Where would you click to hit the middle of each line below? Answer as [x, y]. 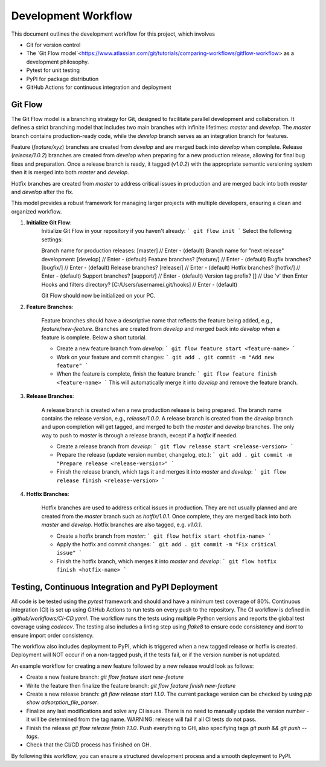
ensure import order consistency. [52, 635]
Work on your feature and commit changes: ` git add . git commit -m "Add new [165, 357]
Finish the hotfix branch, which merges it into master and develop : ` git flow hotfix [167, 561]
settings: [52, 240]
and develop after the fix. [42, 192]
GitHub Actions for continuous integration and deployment [99, 87]
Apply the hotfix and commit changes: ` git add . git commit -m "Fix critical [167, 544]
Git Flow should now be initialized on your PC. [98, 296]
